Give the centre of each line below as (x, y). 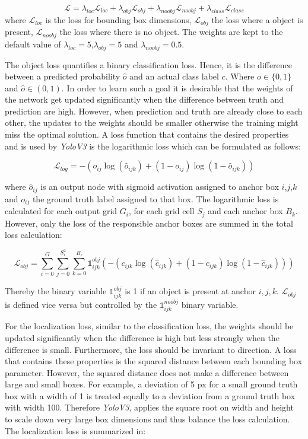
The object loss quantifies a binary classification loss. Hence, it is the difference (149, 64)
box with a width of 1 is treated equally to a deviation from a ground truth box (150, 395)
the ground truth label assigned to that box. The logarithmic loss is (155, 198)
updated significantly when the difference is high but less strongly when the (142, 337)
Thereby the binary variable (56, 291)
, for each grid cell (161, 211)
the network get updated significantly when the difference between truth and (144, 99)
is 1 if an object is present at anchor (190, 291)
